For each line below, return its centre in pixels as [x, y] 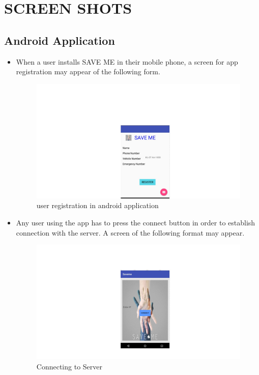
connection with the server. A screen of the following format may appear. [130, 232]
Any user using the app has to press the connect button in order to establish [136, 223]
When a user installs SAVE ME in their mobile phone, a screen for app [127, 61]
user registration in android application [97, 205]
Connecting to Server [69, 366]
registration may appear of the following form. [88, 71]
